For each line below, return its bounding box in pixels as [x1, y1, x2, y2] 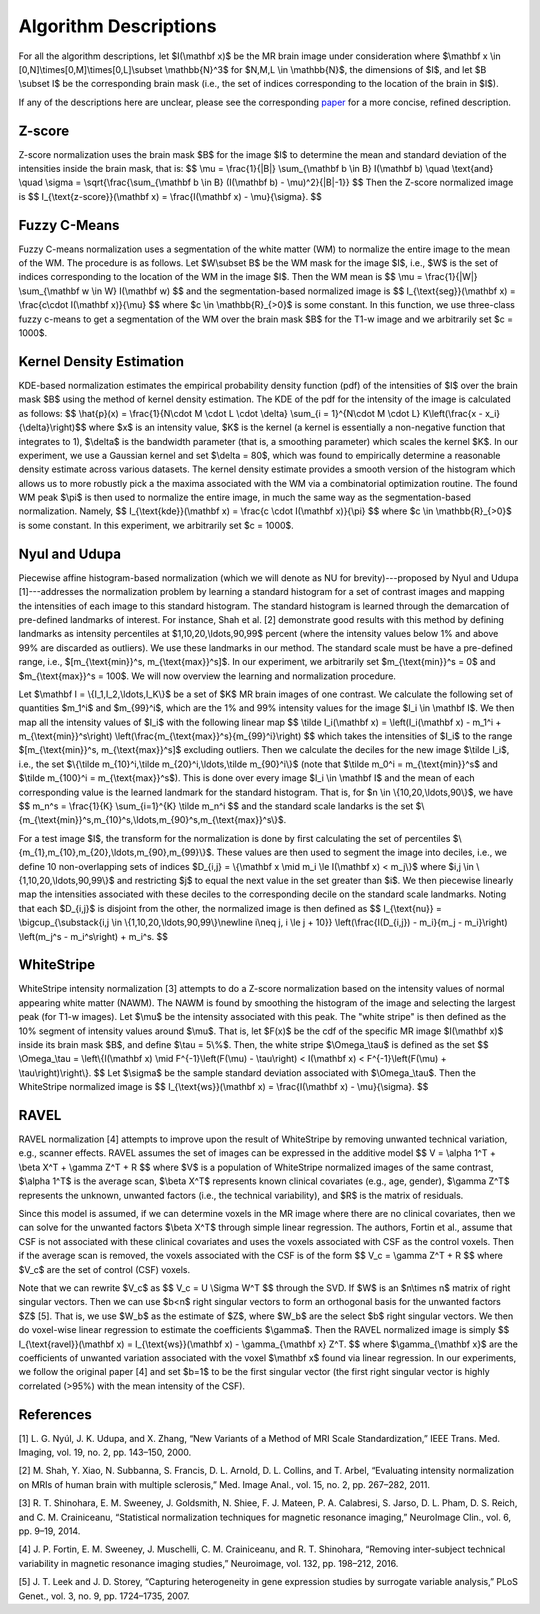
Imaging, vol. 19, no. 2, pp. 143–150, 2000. [18, 1446, 192, 1459]
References [18, 1406, 92, 1423]
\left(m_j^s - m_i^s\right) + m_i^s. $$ [18, 930, 169, 942]
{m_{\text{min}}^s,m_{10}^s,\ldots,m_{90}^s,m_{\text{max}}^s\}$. [18, 814, 287, 826]
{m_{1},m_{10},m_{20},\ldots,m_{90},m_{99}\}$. [18, 846, 215, 859]
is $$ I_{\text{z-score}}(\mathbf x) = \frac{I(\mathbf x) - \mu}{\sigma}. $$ [18, 190, 322, 202]
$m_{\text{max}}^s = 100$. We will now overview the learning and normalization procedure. [18, 670, 397, 682]
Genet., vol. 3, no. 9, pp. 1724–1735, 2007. [18, 1590, 190, 1602]
